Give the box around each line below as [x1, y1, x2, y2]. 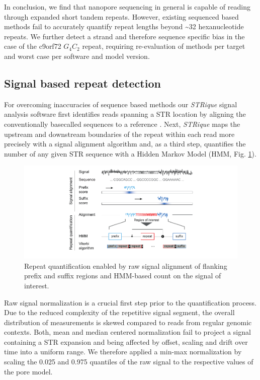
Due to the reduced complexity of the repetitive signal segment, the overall [4, 307, 235, 318]
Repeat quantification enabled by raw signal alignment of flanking [24, 260, 227, 271]
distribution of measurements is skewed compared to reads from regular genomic [4, 317, 252, 327]
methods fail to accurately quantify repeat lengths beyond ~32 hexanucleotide [4, 21, 244, 32]
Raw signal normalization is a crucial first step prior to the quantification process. [4, 297, 256, 308]
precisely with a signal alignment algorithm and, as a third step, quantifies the [4, 138, 246, 149]
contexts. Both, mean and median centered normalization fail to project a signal [4, 327, 251, 337]
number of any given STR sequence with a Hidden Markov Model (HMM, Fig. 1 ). [4, 148, 256, 159]
